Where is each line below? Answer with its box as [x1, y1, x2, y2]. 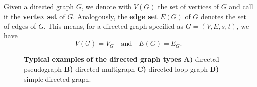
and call [229, 1, 253, 11]
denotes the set [201, 11, 246, 21]
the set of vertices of [158, 1, 219, 11]
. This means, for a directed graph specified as [43, 21, 184, 31]
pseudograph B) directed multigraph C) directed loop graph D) [24, 63, 219, 74]
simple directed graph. [24, 73, 91, 84]
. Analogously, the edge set [73, 11, 158, 21]
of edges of [4, 21, 36, 31]
